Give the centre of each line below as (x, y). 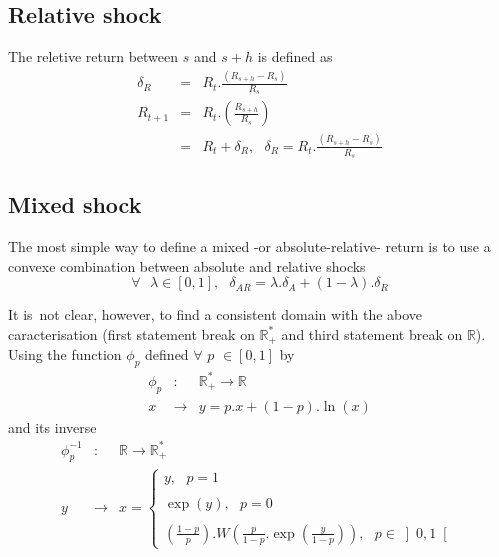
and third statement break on (372, 333)
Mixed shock (75, 204)
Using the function (65, 354)
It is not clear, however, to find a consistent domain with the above (215, 314)
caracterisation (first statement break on (131, 333)
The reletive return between (93, 56)
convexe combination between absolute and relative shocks (187, 265)
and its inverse (52, 426)
